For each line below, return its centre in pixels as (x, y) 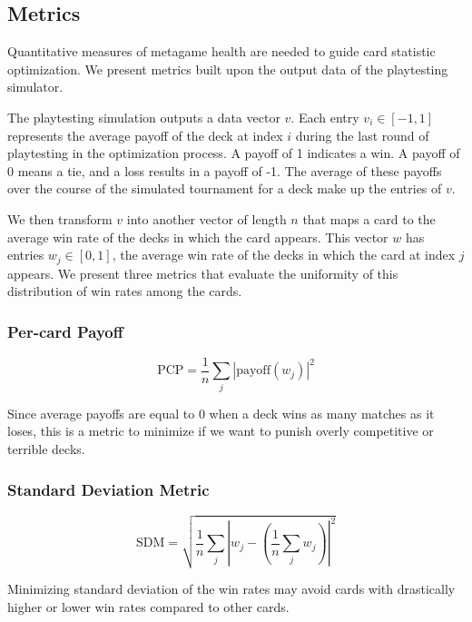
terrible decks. (46, 448)
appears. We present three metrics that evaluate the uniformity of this (203, 273)
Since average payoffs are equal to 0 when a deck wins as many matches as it (221, 413)
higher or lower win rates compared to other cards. (148, 606)
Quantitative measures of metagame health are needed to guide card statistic (221, 51)
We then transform (60, 218)
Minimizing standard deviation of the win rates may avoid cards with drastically (231, 588)
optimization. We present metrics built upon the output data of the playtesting (228, 69)
